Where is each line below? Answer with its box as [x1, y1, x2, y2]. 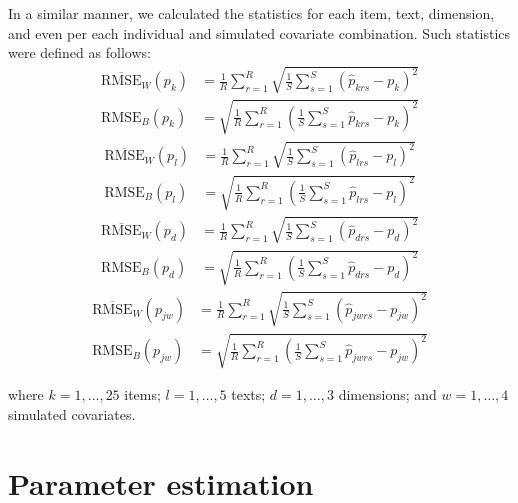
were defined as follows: [8, 42, 151, 63]
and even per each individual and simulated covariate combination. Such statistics [8, 22, 511, 43]
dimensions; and [338, 384, 437, 405]
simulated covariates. [8, 404, 136, 424]
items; [124, 384, 161, 405]
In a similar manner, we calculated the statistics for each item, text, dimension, [8, 3, 495, 23]
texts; [231, 384, 266, 405]
